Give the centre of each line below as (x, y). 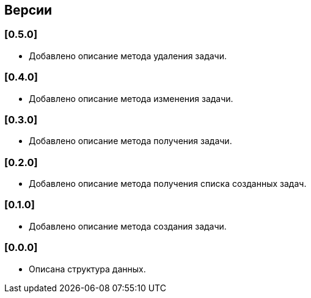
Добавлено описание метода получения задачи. (130, 141)
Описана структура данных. (87, 269)
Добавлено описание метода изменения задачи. (131, 98)
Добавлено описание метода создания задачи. (128, 226)
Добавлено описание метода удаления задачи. (128, 56)
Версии (28, 10)
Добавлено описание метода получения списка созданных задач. (168, 184)
